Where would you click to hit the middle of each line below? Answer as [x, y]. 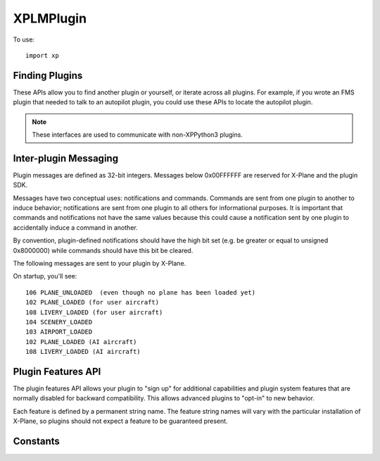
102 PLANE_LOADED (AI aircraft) [81, 342]
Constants [36, 442]
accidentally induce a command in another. [75, 227]
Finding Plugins [48, 75]
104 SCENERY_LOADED [59, 322]
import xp [42, 55]
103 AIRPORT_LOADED [59, 332]
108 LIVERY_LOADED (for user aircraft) [94, 312]
